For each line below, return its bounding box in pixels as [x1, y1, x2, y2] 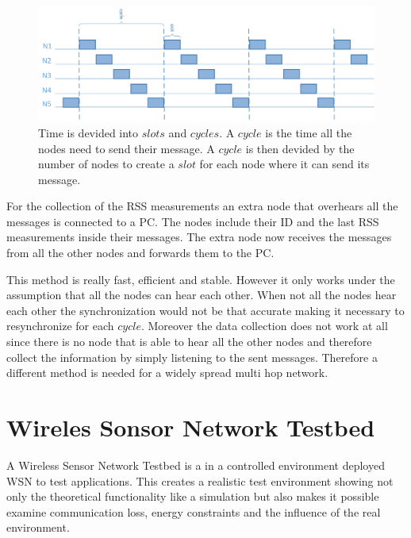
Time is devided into [38, 124, 139, 140]
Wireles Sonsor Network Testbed [6, 411, 375, 444]
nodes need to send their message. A [38, 140, 215, 156]
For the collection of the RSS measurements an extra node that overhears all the [6, 198, 398, 214]
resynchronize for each [6, 317, 114, 334]
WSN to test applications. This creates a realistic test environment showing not [6, 472, 394, 489]
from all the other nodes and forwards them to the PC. [6, 244, 275, 261]
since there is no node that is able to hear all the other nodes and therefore [6, 333, 372, 350]
